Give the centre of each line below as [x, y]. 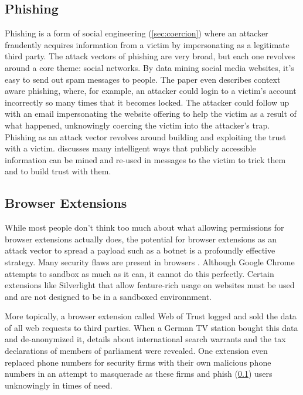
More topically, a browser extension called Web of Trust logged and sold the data [151, 316]
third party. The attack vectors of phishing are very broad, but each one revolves [150, 56]
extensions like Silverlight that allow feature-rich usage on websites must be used [150, 285]
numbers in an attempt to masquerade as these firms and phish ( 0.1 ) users [139, 374]
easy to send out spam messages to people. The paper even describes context [143, 79]
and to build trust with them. [58, 171]
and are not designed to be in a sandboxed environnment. [108, 296]
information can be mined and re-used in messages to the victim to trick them [145, 159]
